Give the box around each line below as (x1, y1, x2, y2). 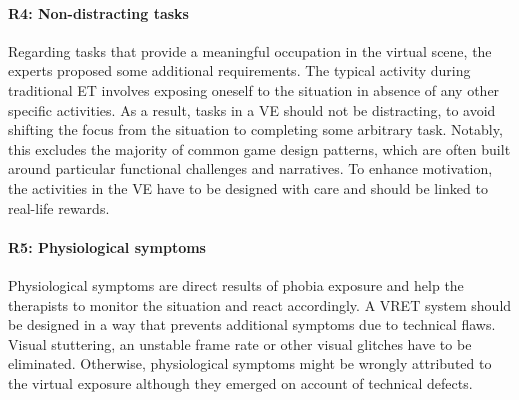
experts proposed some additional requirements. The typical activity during (8, 60, 471, 81)
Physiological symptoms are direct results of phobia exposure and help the (8, 274, 464, 295)
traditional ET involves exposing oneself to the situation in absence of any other (8, 79, 500, 100)
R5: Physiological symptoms (8, 236, 206, 257)
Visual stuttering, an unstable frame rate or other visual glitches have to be (8, 333, 472, 354)
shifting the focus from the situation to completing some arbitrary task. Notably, (8, 119, 503, 140)
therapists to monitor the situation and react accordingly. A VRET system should (8, 294, 512, 315)
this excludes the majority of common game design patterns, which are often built (8, 138, 511, 159)
